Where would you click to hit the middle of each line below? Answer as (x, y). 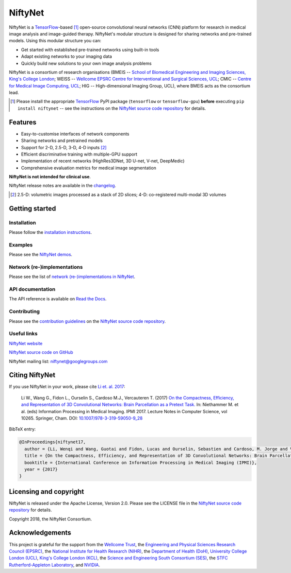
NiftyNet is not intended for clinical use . (50, 177)
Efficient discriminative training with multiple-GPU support (79, 154)
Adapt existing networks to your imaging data (67, 56)
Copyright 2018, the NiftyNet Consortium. (50, 519)
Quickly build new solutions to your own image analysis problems (86, 63)
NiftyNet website (26, 343)
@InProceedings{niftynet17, (52, 442)
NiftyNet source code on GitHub (41, 352)
